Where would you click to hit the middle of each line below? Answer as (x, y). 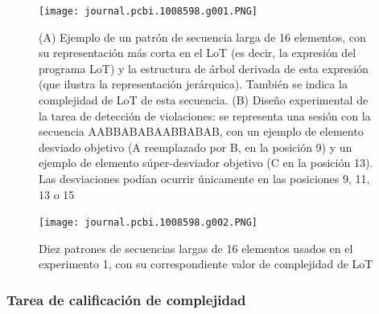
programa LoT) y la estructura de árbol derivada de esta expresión (204, 68)
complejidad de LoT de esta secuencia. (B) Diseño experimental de (204, 100)
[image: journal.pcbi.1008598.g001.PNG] (148, 11)
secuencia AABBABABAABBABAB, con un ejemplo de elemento (201, 131)
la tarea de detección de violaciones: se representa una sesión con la (205, 115)
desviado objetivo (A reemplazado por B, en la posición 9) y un (196, 147)
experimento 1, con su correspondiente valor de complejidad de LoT (206, 264)
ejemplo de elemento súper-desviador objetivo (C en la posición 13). (206, 163)
